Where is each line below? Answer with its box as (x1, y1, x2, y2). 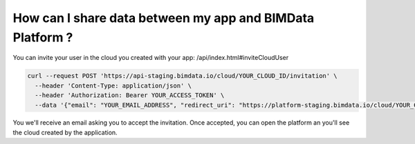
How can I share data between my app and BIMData (12, 10, 315, 25)
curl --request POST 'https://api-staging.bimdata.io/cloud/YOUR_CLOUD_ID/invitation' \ (27, 72, 338, 80)
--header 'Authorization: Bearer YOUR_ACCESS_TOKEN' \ (35, 92, 225, 99)
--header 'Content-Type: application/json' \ (35, 81, 192, 90)
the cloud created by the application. (12, 128, 118, 136)
